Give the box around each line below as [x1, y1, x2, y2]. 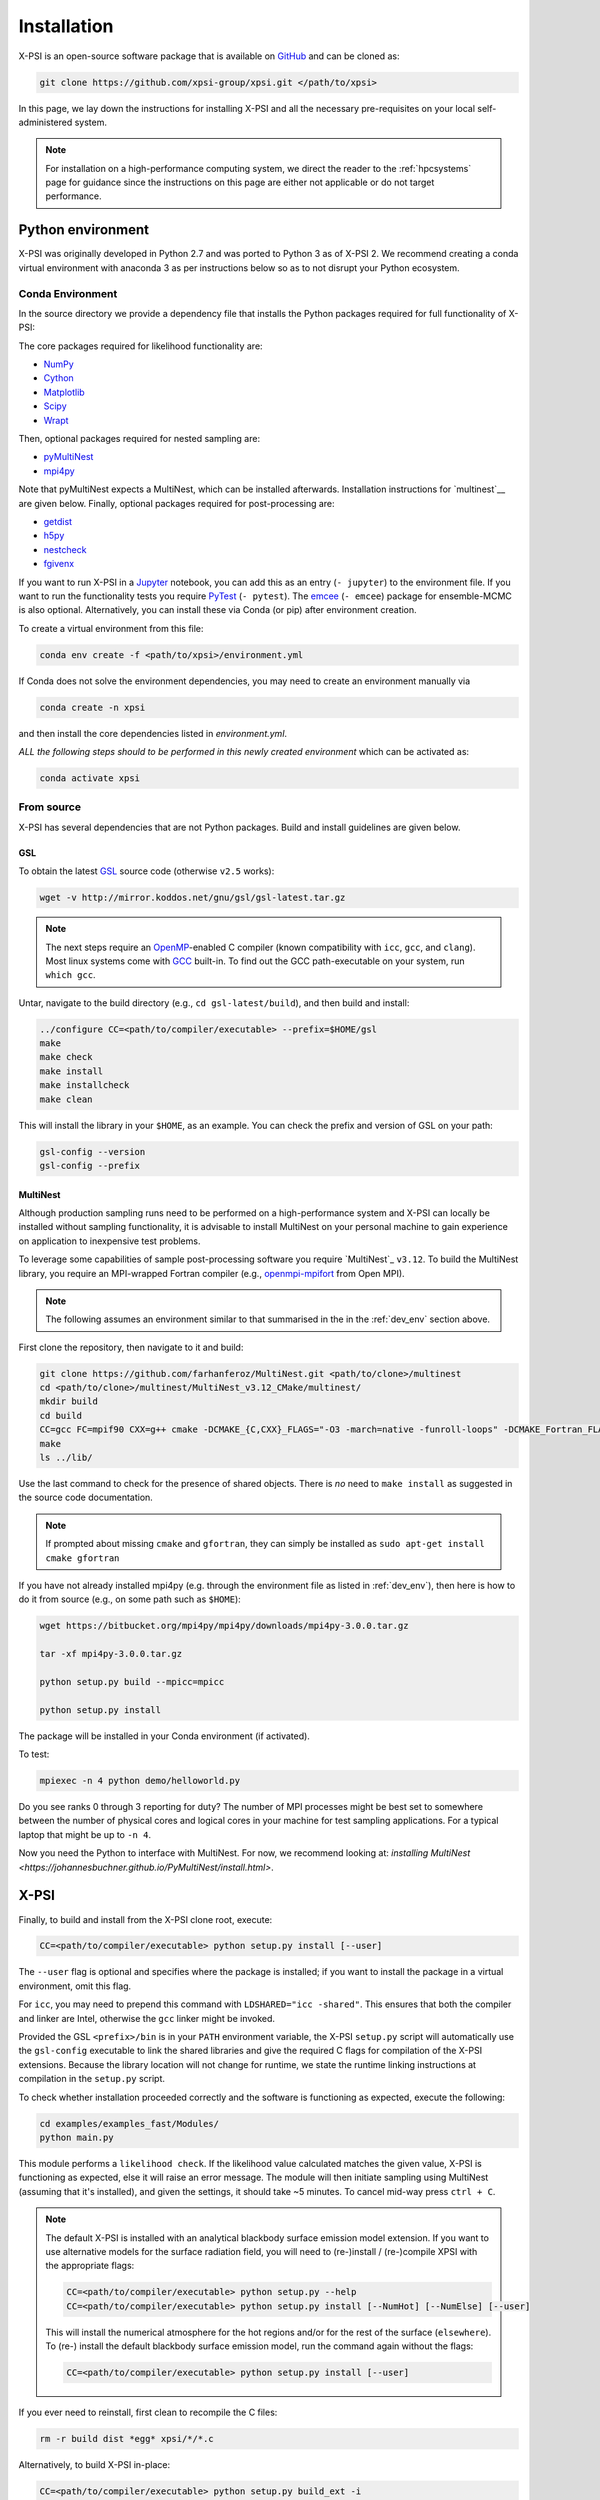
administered [18, 116, 73, 128]
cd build [39, 1410, 83, 1421]
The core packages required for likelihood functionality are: [18, 340, 264, 352]
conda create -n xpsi [39, 701, 146, 713]
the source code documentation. [18, 1491, 154, 1504]
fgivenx [43, 558, 75, 570]
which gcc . [45, 969, 96, 981]
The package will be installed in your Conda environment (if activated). [18, 1730, 310, 1742]
